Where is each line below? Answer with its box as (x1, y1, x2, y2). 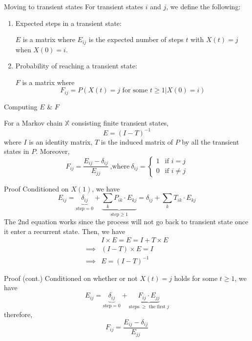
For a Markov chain (4, 118, 63, 128)
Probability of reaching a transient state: (15, 61, 137, 71)
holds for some (174, 273, 218, 283)
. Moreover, (36, 146, 70, 156)
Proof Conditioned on (4, 183, 69, 193)
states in (4, 146, 29, 156)
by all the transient (182, 136, 239, 147)
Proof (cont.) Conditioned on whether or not (4, 273, 138, 283)
